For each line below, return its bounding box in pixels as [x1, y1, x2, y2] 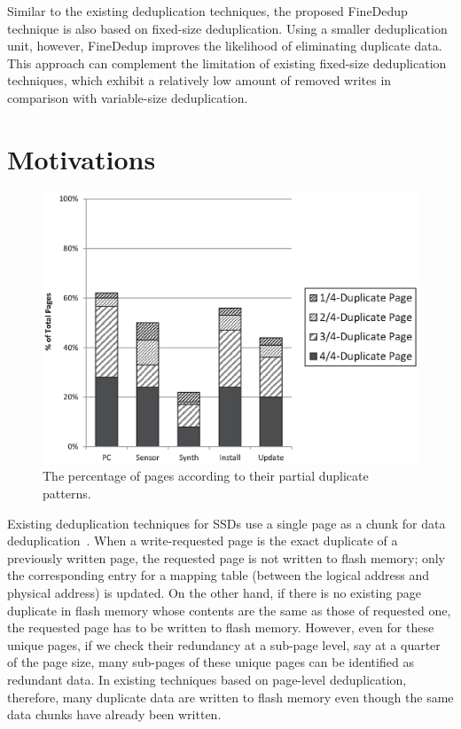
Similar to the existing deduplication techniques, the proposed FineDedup [7, 2, 408, 20]
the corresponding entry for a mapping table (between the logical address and [7, 566, 430, 584]
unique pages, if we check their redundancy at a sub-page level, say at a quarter [7, 635, 441, 654]
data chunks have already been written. [7, 705, 222, 724]
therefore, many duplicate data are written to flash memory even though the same [7, 687, 454, 706]
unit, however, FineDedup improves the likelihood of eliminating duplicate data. [7, 36, 442, 55]
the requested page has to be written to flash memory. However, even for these [7, 618, 434, 637]
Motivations [7, 140, 156, 176]
